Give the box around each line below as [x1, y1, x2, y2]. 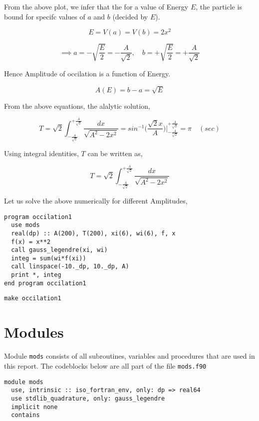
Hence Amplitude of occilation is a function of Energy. [4, 68, 171, 78]
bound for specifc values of [4, 11, 85, 21]
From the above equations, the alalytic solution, [4, 100, 150, 111]
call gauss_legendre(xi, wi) [11, 246, 108, 254]
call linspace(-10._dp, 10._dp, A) [11, 263, 129, 270]
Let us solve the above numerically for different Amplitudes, [4, 195, 188, 206]
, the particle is [196, 1, 242, 11]
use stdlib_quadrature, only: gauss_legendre [11, 395, 165, 402]
